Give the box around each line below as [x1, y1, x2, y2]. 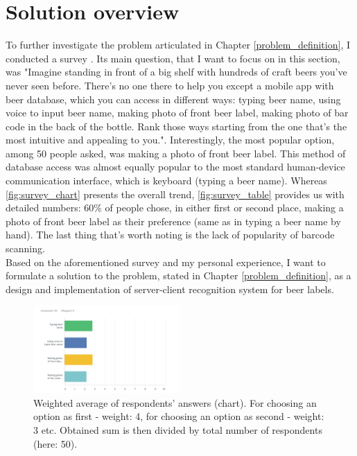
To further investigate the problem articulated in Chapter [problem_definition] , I [6, 37, 350, 52]
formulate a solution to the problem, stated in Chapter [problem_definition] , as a [6, 268, 351, 283]
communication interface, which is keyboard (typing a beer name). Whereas [6, 173, 327, 188]
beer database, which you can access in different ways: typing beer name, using [6, 91, 341, 106]
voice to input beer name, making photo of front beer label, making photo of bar [6, 105, 349, 120]
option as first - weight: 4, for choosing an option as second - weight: [33, 409, 324, 423]
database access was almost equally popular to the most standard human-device [6, 159, 345, 174]
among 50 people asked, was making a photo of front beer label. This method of [6, 146, 346, 160]
